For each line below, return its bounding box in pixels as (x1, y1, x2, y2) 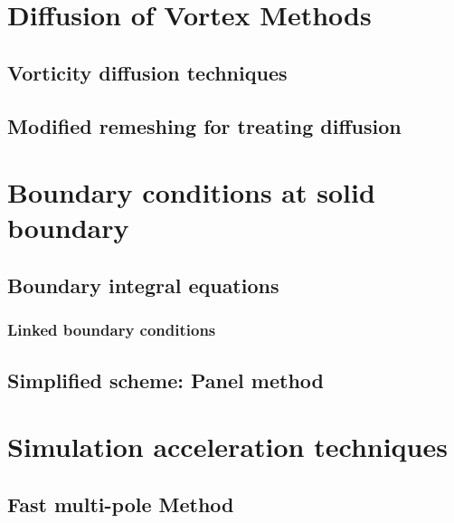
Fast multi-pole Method (7, 490, 234, 518)
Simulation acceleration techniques (7, 428, 448, 465)
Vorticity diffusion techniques (7, 58, 288, 86)
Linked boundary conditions (7, 319, 216, 341)
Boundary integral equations (7, 271, 279, 299)
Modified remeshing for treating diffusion (7, 111, 402, 139)
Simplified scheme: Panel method (7, 366, 324, 394)
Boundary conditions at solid (7, 174, 375, 211)
